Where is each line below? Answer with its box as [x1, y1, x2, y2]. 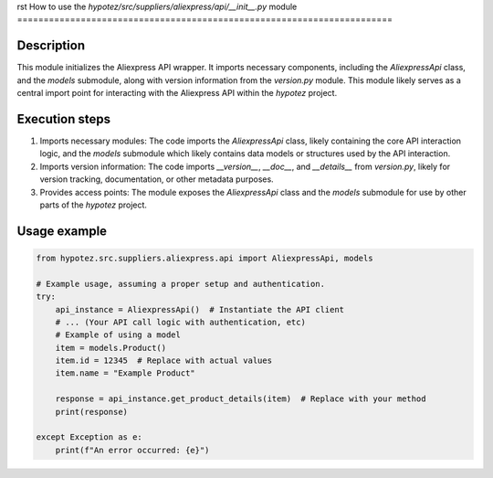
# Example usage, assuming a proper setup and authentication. [36, 279, 326, 289]
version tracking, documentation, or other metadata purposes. [39, 174, 274, 185]
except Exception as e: [36, 432, 143, 442]
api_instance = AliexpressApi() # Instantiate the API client [55, 304, 345, 314]
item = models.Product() [55, 343, 167, 353]
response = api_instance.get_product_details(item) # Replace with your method [55, 394, 426, 404]
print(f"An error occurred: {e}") [55, 444, 210, 455]
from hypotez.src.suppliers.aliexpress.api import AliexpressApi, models [36, 252, 373, 263]
